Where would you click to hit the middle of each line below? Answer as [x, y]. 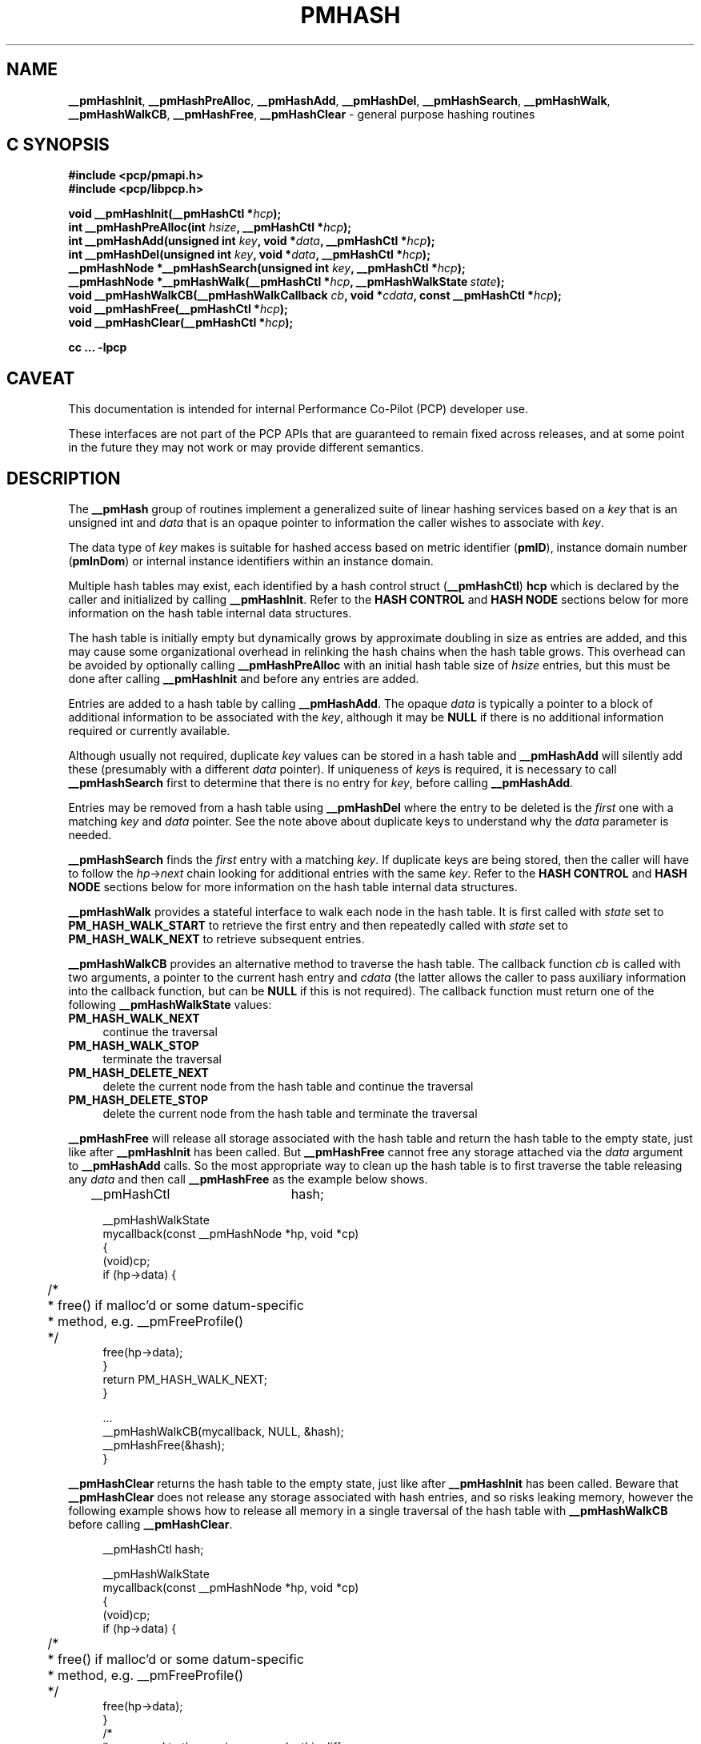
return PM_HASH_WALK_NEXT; [185, 1380]
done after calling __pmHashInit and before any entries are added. [244, 679]
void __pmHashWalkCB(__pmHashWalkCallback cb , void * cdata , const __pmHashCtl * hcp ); [315, 295]
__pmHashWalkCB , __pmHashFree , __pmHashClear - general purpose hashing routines [302, 114]
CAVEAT [41, 378]
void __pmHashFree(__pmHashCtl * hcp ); [178, 309]
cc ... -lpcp [98, 348]
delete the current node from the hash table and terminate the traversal [290, 1114]
